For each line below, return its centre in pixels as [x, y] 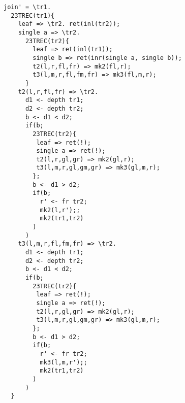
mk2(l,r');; [60, 210]
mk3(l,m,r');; [64, 362]
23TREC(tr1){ [33, 15]
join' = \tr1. [27, 7]
